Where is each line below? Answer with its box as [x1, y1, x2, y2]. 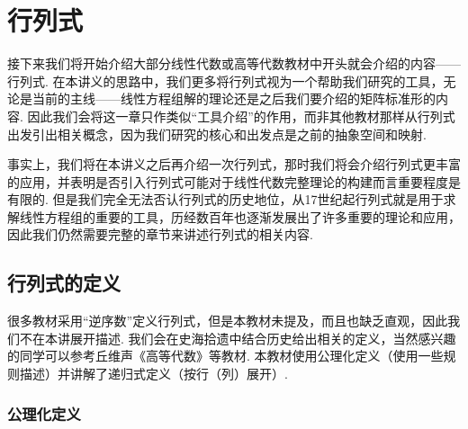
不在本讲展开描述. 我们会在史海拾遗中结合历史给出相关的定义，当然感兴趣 [19, 328, 456, 347]
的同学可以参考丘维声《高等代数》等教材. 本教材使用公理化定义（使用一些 [7, 346, 444, 365]
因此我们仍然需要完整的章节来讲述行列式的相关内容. [7, 225, 313, 244]
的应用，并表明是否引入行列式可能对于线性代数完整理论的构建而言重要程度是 [7, 172, 461, 191]
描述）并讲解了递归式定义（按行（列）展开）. [19, 364, 288, 383]
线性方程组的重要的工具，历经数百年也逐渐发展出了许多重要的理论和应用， [19, 207, 461, 226]
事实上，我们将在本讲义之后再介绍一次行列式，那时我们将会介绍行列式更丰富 [7, 155, 461, 174]
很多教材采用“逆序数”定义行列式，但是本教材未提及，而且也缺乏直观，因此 [7, 311, 448, 330]
